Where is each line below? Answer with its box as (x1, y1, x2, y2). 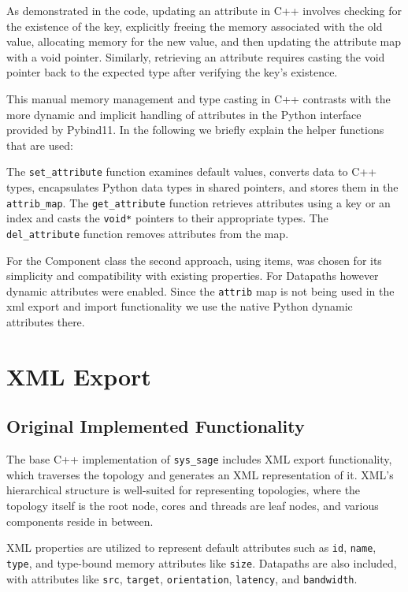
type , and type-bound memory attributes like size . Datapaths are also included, (6, 554, 397, 571)
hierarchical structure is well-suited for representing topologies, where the (6, 482, 361, 498)
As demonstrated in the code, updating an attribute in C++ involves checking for (6, 2, 402, 18)
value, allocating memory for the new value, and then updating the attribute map (6, 33, 402, 50)
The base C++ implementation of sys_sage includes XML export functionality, (6, 451, 392, 467)
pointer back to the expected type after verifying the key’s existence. (6, 64, 338, 80)
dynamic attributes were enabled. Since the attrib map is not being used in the (6, 282, 395, 299)
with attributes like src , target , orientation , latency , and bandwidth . (6, 570, 358, 586)
